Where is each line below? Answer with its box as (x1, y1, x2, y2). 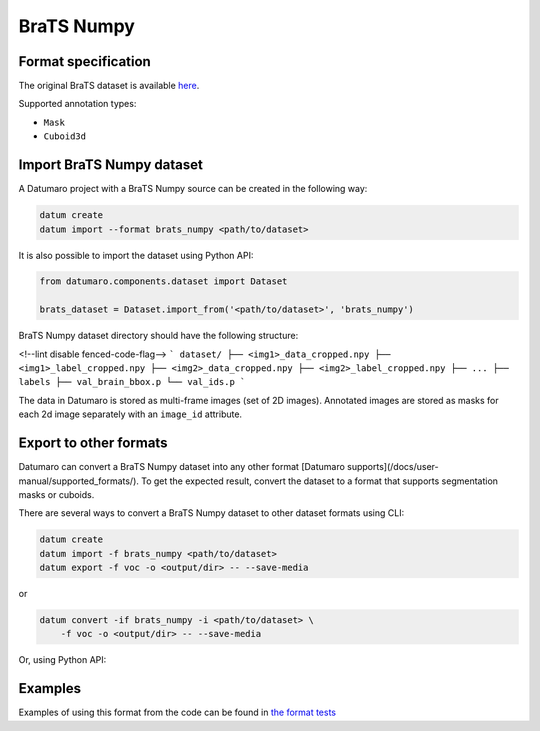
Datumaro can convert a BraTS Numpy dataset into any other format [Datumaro (18, 461, 345, 473)
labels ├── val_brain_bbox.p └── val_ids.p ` (18, 376, 246, 388)
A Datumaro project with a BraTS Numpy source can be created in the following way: (18, 183, 368, 195)
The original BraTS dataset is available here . (18, 80, 200, 92)
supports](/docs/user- (346, 461, 439, 473)
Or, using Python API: (18, 654, 107, 666)
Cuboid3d (43, 131, 87, 142)
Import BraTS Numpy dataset (18, 156, 204, 174)
